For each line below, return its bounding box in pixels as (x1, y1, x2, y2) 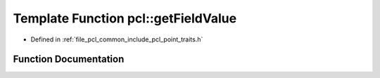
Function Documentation (13, 53, 125, 65)
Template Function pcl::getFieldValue (13, 11, 237, 26)
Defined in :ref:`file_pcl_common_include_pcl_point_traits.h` (30, 35, 203, 44)
